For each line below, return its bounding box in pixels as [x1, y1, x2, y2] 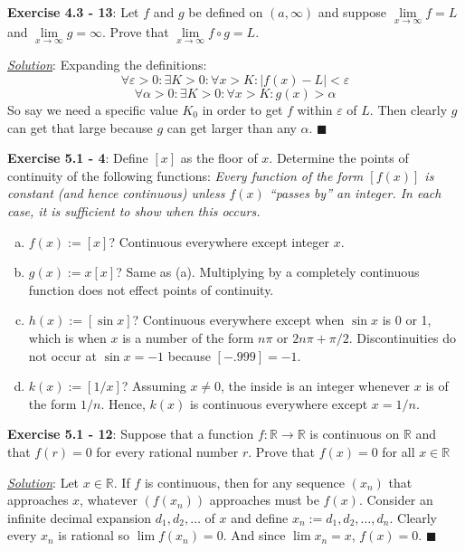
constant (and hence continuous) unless [7, 184, 225, 203]
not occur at [28, 346, 97, 365]
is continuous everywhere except [189, 394, 368, 413]
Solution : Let [7, 472, 80, 491]
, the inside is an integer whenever [221, 376, 411, 395]
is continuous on [309, 424, 400, 443]
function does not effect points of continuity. [28, 280, 274, 299]
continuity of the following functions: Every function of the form [7, 166, 364, 185]
